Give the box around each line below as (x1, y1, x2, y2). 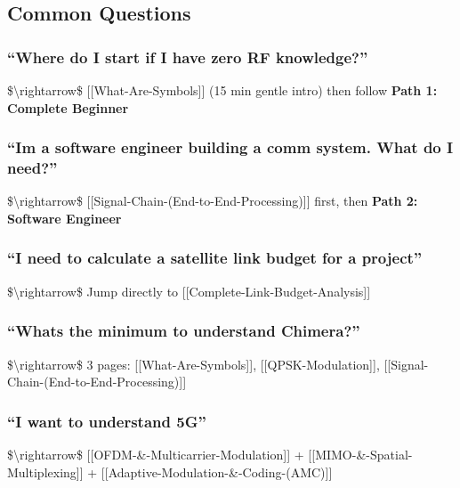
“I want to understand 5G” (7, 410, 206, 432)
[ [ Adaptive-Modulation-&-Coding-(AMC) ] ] (101, 462, 333, 481)
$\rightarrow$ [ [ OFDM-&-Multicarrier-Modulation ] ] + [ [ (7, 444, 316, 463)
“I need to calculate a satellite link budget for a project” (7, 247, 423, 269)
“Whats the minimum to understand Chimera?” (7, 320, 360, 342)
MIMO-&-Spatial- (315, 444, 413, 463)
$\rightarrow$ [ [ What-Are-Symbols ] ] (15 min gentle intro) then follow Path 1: (7, 81, 438, 99)
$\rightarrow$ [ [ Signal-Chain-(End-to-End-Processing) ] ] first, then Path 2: (7, 191, 418, 210)
